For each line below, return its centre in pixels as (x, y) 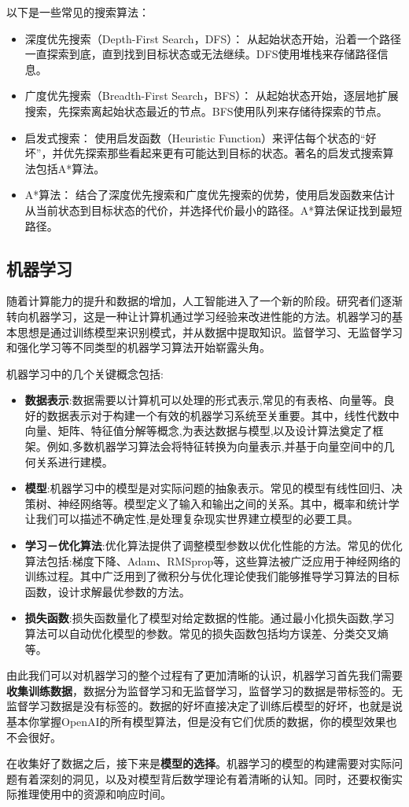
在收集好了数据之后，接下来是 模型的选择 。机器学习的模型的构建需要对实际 (199, 763)
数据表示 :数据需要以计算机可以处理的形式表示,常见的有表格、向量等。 (204, 400)
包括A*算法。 (70, 168)
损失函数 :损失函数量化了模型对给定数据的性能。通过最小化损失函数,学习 (210, 618)
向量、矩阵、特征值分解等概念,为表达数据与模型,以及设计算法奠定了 (199, 431)
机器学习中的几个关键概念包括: (85, 373)
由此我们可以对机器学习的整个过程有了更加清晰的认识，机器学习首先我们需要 (204, 675)
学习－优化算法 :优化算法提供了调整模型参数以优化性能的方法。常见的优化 (214, 545)
